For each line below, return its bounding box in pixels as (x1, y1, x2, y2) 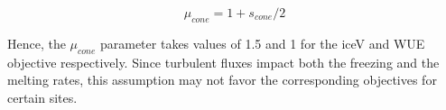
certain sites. (7, 87, 78, 106)
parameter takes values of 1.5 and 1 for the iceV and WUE (99, 33, 425, 52)
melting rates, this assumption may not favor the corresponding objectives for (7, 70, 437, 89)
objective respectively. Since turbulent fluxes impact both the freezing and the (7, 52, 440, 71)
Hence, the (7, 33, 66, 52)
